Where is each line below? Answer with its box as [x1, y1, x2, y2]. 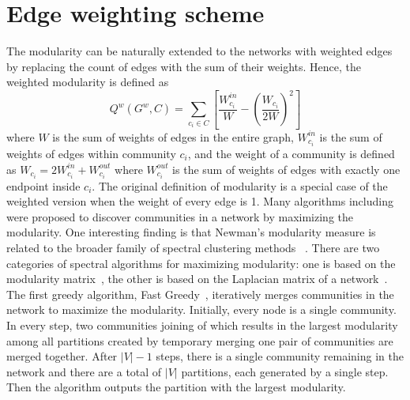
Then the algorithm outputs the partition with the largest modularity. [6, 379, 346, 395]
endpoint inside [6, 177, 81, 194]
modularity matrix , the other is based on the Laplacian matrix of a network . [6, 270, 388, 287]
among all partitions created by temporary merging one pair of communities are [6, 332, 393, 349]
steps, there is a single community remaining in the [156, 348, 404, 364]
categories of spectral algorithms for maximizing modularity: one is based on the [6, 255, 396, 271]
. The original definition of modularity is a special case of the [92, 177, 388, 194]
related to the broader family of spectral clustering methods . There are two [6, 240, 380, 256]
